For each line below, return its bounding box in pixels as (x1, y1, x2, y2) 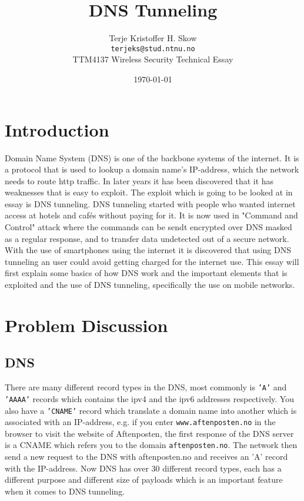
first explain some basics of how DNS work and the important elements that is (5, 267, 288, 279)
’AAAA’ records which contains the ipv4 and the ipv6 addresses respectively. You (5, 392, 294, 404)
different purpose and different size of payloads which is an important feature (5, 473, 283, 486)
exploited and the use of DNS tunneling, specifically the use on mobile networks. (5, 278, 295, 291)
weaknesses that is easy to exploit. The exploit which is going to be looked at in (5, 186, 293, 198)
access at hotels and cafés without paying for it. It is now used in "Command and (5, 209, 298, 221)
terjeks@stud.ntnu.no (111, 44, 195, 53)
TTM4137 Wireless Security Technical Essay (72, 53, 233, 65)
